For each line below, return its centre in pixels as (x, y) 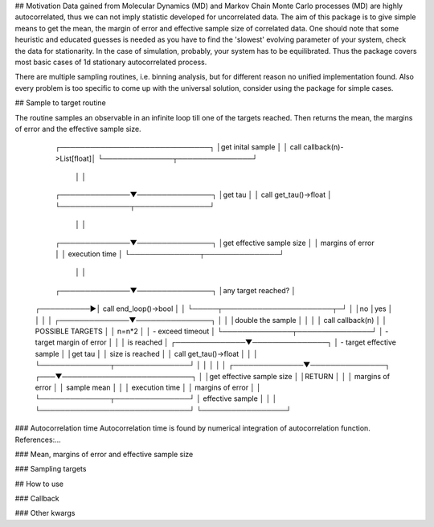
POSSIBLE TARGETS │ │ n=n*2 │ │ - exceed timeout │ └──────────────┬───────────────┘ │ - (212, 331)
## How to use (39, 484)
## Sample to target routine (60, 103)
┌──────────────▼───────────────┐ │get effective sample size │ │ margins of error (215, 243)
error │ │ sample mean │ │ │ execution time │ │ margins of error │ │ (148, 387)
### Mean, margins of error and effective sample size (104, 454)
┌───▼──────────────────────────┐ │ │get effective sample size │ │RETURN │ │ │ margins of (212, 376)
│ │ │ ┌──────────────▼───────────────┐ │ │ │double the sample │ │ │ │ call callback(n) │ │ (211, 320)
